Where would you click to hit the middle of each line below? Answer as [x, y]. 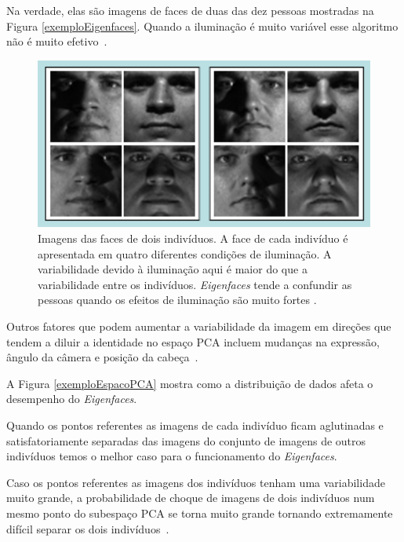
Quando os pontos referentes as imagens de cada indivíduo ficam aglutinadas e [195, 425]
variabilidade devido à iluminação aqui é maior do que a [173, 269]
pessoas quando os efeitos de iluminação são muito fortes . [177, 300]
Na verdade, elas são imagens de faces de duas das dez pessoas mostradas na [190, 10]
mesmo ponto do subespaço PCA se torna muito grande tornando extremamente [200, 513]
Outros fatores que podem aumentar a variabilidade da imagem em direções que [199, 326]
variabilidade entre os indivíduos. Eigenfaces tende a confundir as [195, 284]
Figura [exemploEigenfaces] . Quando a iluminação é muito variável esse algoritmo [202, 26]
